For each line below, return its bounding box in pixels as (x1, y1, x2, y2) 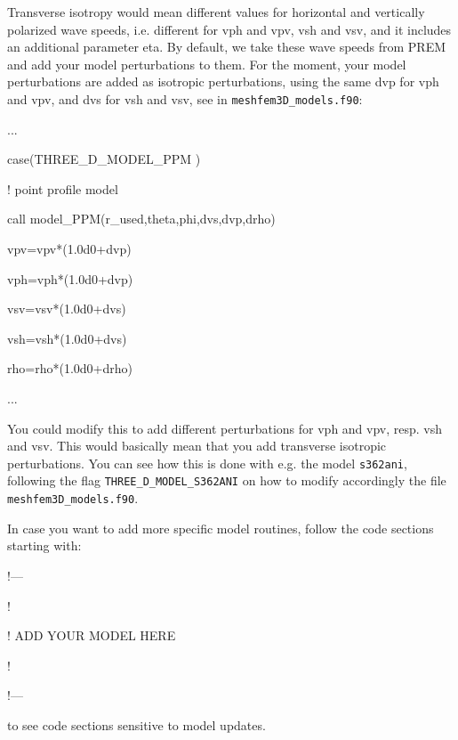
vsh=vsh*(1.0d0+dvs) (7, 329, 127, 347)
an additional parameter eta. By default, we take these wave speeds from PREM (7, 37, 446, 56)
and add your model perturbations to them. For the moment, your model (7, 54, 406, 73)
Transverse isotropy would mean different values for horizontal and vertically (7, 3, 425, 20)
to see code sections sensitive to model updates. (7, 715, 266, 734)
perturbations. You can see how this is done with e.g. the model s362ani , (7, 453, 407, 472)
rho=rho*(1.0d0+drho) (7, 359, 133, 378)
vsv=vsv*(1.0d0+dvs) (7, 299, 126, 318)
